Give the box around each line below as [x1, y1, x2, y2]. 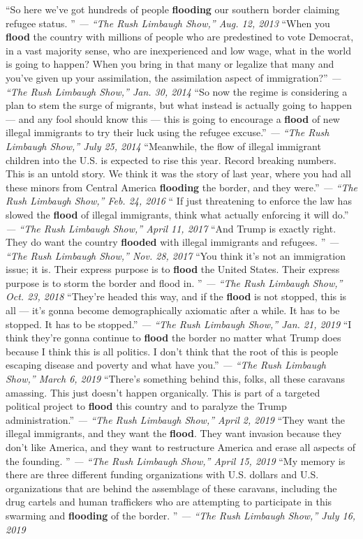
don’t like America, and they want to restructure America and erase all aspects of [6, 440, 356, 454]
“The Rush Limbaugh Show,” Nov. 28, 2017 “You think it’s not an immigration [6, 248, 346, 263]
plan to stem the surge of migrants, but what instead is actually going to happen [6, 98, 352, 112]
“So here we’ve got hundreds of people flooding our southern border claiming [6, 2, 340, 16]
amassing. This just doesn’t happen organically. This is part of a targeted [6, 385, 320, 399]
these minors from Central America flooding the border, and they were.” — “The [6, 179, 358, 194]
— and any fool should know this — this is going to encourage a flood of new [6, 111, 340, 126]
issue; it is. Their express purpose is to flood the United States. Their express [6, 262, 340, 276]
